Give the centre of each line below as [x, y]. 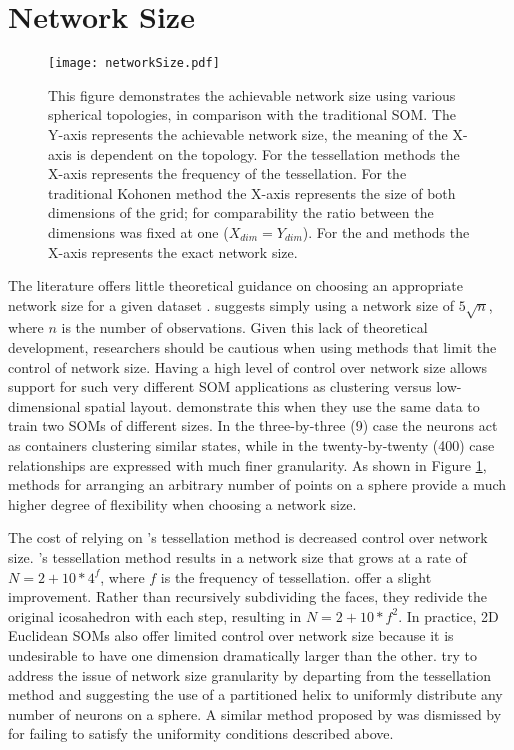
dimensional [44, 405]
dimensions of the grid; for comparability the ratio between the [241, 212]
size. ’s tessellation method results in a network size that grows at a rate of [237, 557]
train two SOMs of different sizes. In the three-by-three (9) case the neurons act [253, 425]
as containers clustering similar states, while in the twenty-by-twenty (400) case [251, 445]
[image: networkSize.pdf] [134, 63]
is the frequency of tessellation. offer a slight [296, 576]
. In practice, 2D [448, 615]
